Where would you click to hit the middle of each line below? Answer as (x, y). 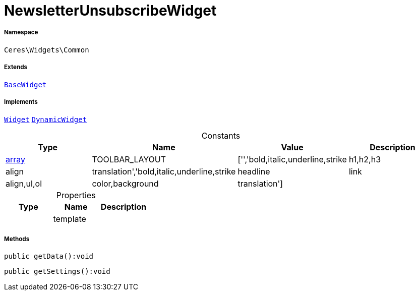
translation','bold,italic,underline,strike (164, 172)
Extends (16, 67)
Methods (17, 239)
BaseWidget (25, 84)
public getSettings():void (57, 272)
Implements (21, 102)
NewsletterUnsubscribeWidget (110, 11)
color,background (125, 184)
